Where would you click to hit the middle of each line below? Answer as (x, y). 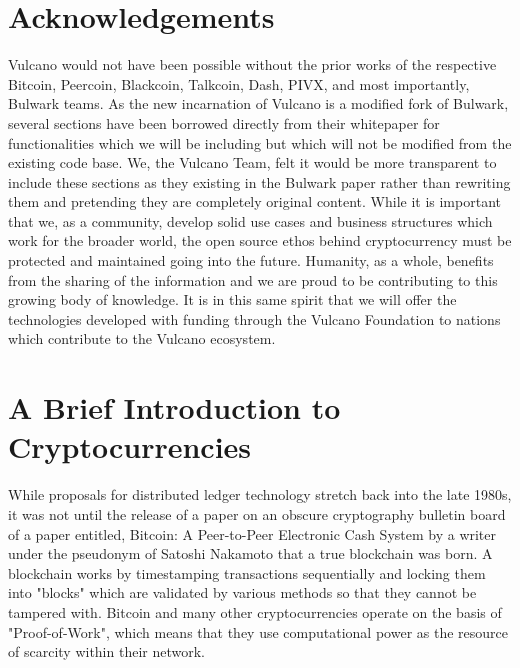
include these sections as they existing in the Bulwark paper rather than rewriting (259, 181)
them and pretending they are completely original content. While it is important (254, 201)
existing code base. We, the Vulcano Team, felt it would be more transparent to (252, 162)
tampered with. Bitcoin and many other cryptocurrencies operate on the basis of (255, 611)
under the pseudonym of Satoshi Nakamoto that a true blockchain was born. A (250, 553)
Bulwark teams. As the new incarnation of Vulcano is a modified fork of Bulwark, (258, 103)
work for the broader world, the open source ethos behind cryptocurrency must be (260, 240)
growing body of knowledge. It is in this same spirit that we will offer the (232, 299)
